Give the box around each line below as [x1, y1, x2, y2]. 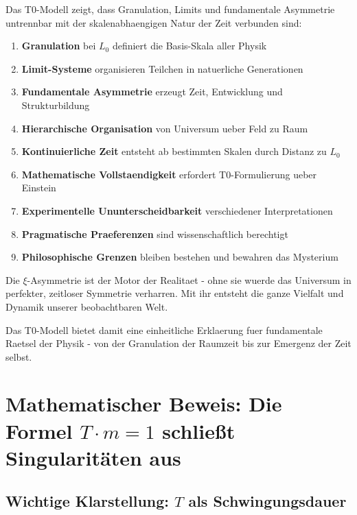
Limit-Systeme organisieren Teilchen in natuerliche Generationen [21, 61, 303, 75]
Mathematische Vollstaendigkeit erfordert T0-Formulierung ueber [21, 167, 317, 181]
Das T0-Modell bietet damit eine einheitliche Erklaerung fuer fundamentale [5, 322, 323, 337]
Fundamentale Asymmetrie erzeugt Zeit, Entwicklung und [21, 84, 283, 99]
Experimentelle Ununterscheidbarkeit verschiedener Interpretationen [21, 203, 333, 217]
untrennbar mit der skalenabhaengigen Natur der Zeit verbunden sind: [5, 15, 302, 29]
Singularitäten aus [5, 443, 181, 471]
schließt [162, 416, 235, 444]
